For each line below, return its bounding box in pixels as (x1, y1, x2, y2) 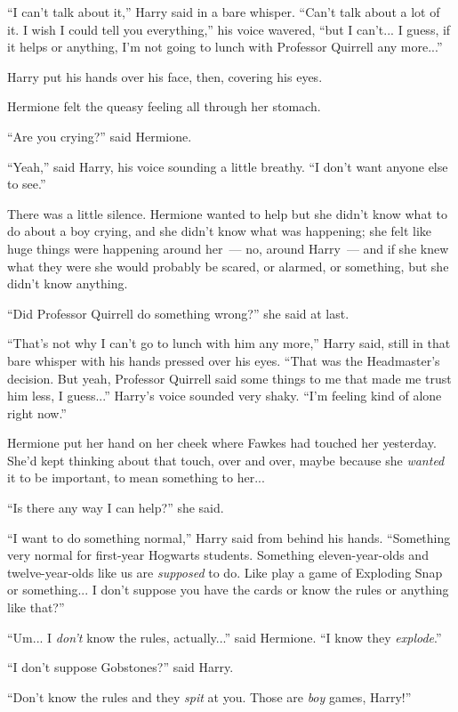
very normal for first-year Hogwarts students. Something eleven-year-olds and (7, 546, 429, 564)
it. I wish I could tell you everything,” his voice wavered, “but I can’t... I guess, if (7, 20, 451, 38)
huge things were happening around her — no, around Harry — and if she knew (7, 239, 449, 257)
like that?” (7, 598, 65, 617)
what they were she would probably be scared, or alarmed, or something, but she (7, 256, 449, 275)
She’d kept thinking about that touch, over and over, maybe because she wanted (7, 450, 445, 469)
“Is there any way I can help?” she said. (7, 498, 224, 517)
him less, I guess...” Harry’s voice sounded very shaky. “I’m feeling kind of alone (7, 386, 442, 405)
